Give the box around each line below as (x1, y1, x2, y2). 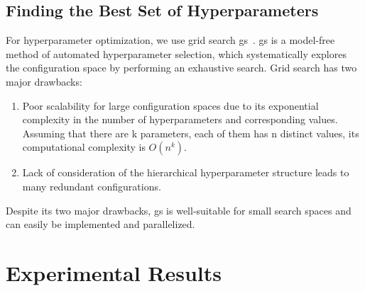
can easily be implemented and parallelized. (6, 217, 195, 232)
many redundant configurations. (22, 178, 161, 193)
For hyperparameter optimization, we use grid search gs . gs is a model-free (6, 33, 335, 47)
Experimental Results (6, 258, 222, 287)
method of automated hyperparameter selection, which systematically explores (6, 46, 347, 61)
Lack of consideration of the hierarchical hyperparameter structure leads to (22, 165, 349, 180)
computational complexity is (22, 139, 146, 154)
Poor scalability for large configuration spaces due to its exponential (22, 98, 319, 113)
